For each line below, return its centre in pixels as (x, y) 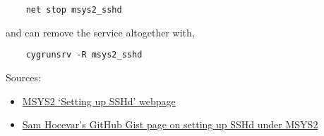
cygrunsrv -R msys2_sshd (84, 55)
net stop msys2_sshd (74, 10)
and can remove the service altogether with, (100, 32)
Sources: (23, 77)
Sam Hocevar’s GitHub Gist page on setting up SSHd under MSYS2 (170, 124)
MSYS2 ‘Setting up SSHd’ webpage (99, 101)
